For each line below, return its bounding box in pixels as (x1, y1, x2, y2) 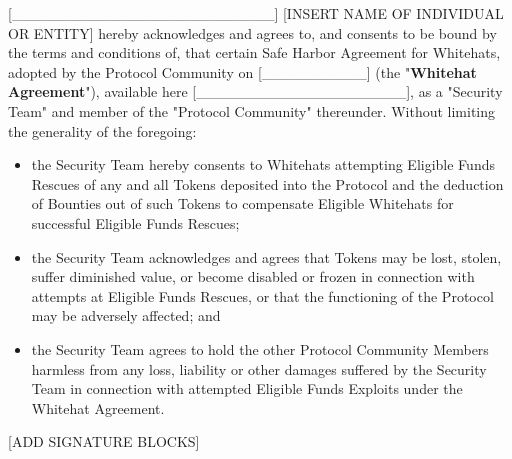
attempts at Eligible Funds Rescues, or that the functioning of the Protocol (31, 285, 494, 306)
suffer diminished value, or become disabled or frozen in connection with (31, 266, 475, 287)
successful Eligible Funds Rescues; (31, 212, 240, 233)
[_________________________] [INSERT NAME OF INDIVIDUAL (8, 3, 504, 23)
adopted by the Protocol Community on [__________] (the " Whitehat (8, 61, 477, 82)
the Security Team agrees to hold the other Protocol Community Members (31, 338, 489, 359)
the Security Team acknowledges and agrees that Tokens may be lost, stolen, (31, 246, 502, 267)
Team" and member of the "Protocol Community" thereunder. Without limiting (8, 100, 496, 121)
